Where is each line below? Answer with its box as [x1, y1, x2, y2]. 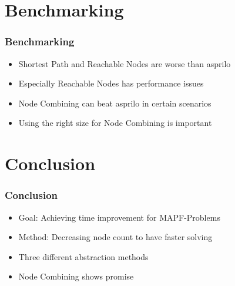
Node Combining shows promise [18, 270, 134, 282]
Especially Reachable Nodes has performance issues [18, 77, 204, 89]
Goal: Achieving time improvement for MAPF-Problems [18, 211, 220, 223]
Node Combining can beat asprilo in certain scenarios [18, 97, 211, 109]
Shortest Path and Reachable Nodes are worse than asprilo [18, 57, 231, 69]
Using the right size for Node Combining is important [18, 117, 212, 129]
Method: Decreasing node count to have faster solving [18, 231, 213, 243]
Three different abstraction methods [18, 250, 149, 262]
